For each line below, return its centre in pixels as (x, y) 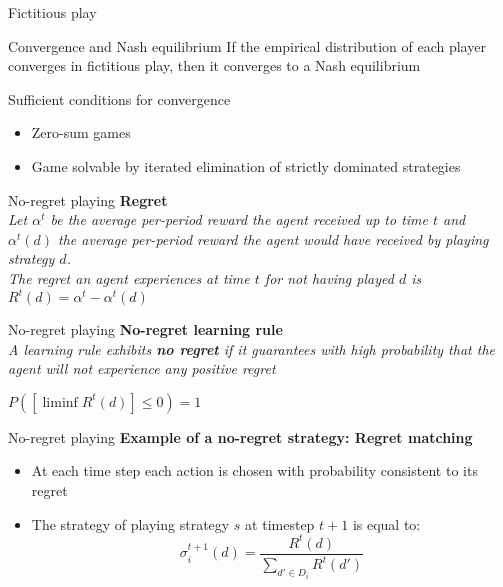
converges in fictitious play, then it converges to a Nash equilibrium (214, 65)
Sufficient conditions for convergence (119, 98)
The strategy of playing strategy (130, 523)
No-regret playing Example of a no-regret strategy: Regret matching (240, 436)
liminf (60, 402)
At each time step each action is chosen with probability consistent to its (254, 470)
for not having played (329, 277)
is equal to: (386, 523)
